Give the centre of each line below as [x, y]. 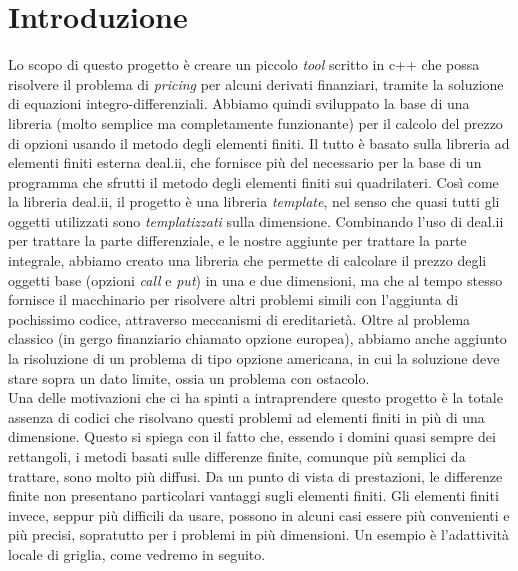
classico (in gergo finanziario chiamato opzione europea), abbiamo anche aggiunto [257, 338]
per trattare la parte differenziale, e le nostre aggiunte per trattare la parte [237, 240]
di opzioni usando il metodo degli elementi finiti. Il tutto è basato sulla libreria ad [259, 142]
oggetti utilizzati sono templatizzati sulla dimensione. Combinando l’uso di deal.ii [256, 220]
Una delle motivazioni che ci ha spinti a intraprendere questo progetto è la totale [255, 397]
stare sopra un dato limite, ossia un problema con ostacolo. [189, 377]
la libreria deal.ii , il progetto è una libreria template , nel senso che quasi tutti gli [254, 201]
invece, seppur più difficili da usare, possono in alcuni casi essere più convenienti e [259, 514]
